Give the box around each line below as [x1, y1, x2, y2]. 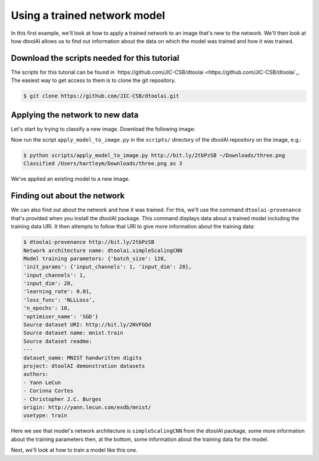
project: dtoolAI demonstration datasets [23, 363, 145, 369]
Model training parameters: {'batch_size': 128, [23, 255, 167, 262]
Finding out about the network [11, 191, 125, 201]
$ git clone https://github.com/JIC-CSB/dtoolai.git [23, 93, 180, 100]
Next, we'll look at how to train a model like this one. [11, 446, 138, 454]
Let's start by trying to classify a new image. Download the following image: [11, 125, 196, 132]
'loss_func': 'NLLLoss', [23, 296, 96, 303]
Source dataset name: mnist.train [23, 329, 123, 336]
